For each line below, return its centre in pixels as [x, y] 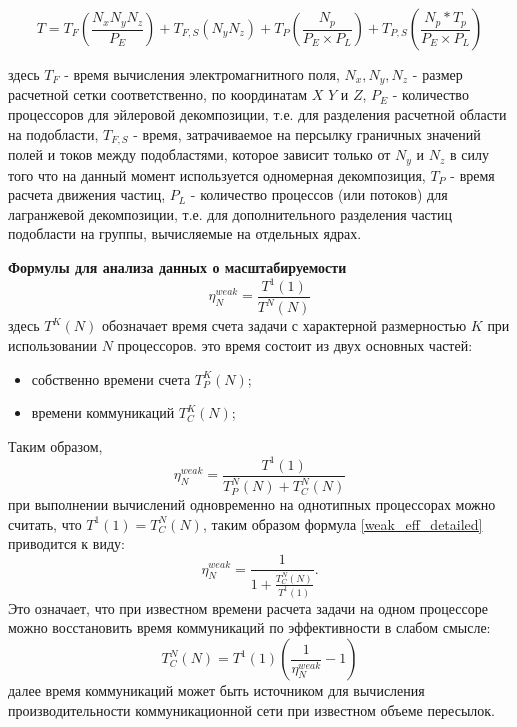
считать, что [45, 523]
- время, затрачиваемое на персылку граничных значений [307, 133]
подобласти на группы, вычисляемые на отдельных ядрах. [185, 233]
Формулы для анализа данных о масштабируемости [177, 266]
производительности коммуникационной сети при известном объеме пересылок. [251, 709]
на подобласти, [53, 133]
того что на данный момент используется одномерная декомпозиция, [217, 174]
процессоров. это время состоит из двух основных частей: [295, 345]
